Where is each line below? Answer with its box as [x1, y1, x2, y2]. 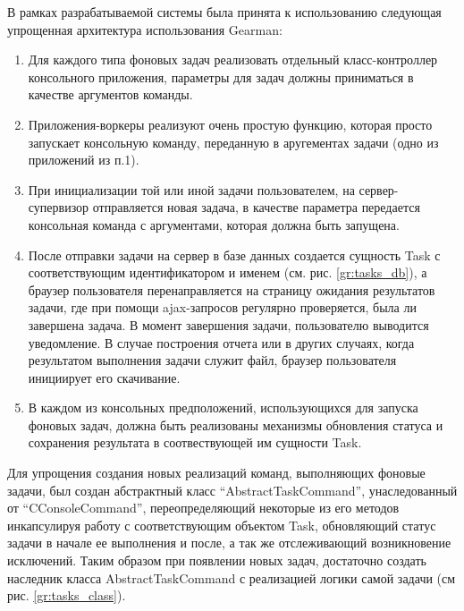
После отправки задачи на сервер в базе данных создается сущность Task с [28, 245, 441, 264]
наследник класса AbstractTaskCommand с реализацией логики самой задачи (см [7, 568, 456, 587]
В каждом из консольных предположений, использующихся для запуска [28, 398, 418, 417]
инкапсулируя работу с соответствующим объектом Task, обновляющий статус [7, 515, 436, 534]
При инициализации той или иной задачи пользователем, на [28, 180, 355, 199]
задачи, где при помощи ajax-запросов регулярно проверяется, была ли [28, 298, 417, 317]
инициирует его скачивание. [28, 368, 181, 386]
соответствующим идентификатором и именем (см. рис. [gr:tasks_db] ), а [28, 263, 427, 282]
